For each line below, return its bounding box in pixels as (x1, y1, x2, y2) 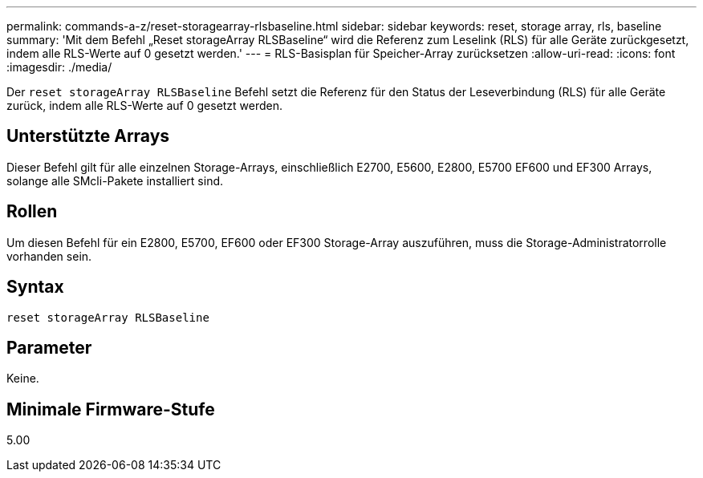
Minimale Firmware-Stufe (6, 399, 215, 419)
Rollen (6, 201, 58, 222)
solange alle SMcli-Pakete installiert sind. (6, 173, 224, 188)
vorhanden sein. (6, 249, 92, 263)
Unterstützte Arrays (6, 126, 170, 147)
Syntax (6, 277, 64, 298)
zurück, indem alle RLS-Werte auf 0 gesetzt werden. (6, 99, 283, 112)
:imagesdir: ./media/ (6, 60, 112, 74)
